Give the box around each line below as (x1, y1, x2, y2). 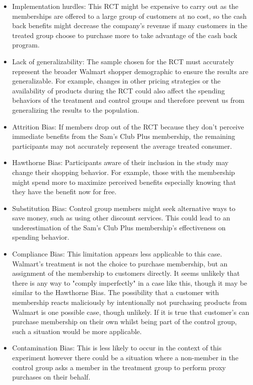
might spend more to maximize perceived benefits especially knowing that (12, 176, 236, 187)
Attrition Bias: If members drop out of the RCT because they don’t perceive (12, 121, 244, 131)
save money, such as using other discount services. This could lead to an (12, 213, 230, 223)
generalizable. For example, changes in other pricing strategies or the (12, 76, 221, 86)
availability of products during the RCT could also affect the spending (12, 85, 225, 95)
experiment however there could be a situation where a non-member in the (12, 352, 239, 362)
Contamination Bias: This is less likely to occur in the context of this (12, 342, 222, 353)
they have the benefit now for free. (12, 186, 117, 197)
